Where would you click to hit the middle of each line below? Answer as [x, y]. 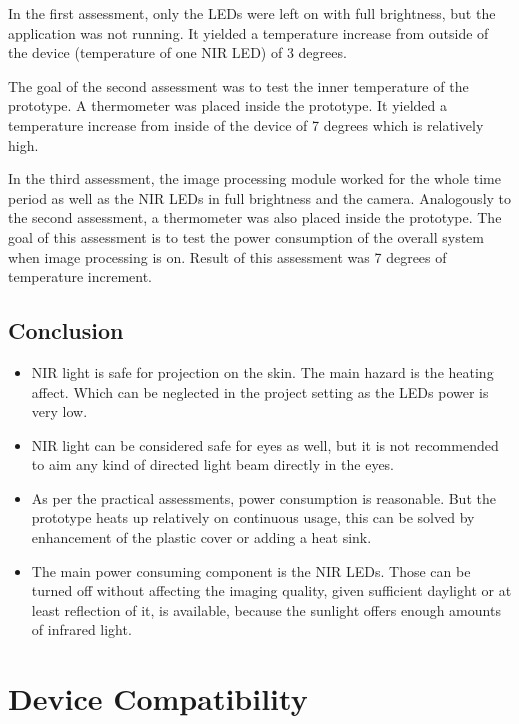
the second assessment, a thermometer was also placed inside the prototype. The [255, 217]
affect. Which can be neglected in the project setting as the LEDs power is [260, 391]
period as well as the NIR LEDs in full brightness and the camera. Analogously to [260, 197]
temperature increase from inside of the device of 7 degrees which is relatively [246, 124]
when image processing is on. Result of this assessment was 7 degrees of [227, 256]
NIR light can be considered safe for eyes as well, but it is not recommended [265, 444]
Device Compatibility [158, 698]
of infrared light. [81, 629]
